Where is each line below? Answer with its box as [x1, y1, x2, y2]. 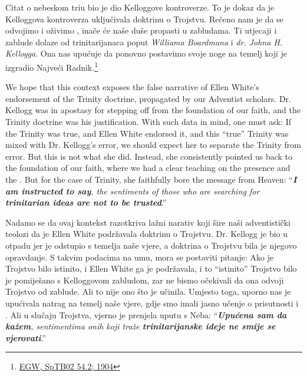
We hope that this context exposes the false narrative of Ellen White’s [5, 81, 259, 93]
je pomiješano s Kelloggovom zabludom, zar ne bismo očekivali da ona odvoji [5, 273, 284, 286]
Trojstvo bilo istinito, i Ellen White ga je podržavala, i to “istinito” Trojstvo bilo [5, 262, 297, 275]
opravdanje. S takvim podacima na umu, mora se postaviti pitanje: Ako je [5, 250, 274, 263]
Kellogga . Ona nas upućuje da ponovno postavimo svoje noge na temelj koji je [5, 47, 288, 60]
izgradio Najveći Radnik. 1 [5, 59, 98, 73]
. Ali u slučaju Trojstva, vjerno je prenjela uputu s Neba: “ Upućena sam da [5, 308, 287, 321]
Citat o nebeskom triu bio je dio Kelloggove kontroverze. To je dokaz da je [5, 1, 275, 13]
